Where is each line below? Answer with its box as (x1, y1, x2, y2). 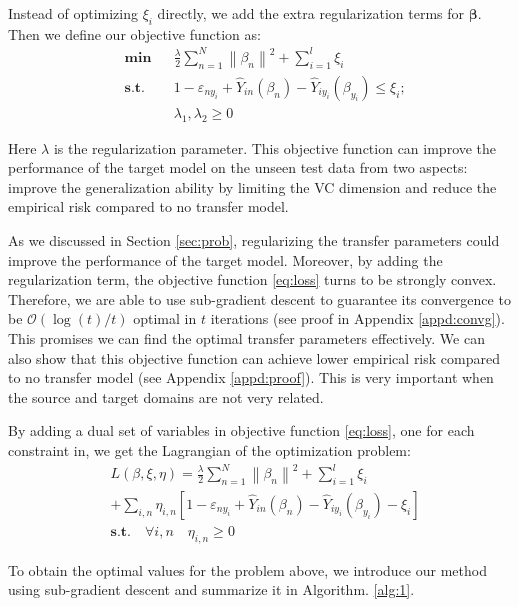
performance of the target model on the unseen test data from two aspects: (8, 157, 468, 178)
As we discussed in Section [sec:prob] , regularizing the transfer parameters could (8, 229, 500, 250)
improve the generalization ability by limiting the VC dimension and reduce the (8, 176, 497, 197)
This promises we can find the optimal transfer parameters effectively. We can (8, 327, 485, 348)
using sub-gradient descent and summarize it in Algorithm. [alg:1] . (8, 579, 415, 600)
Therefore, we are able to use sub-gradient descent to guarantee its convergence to (8, 288, 511, 309)
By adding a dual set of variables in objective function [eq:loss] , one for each (8, 420, 475, 441)
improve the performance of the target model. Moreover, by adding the (8, 249, 443, 270)
